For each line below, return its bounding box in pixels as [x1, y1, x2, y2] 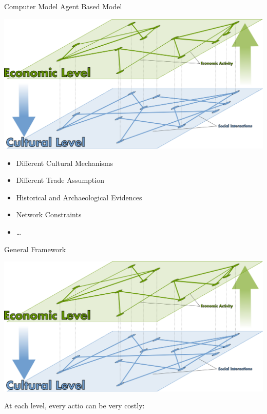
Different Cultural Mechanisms [16, 157, 113, 168]
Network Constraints [16, 209, 82, 220]
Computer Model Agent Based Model [4, 1, 122, 11]
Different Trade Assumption [16, 175, 104, 185]
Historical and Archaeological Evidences [16, 192, 142, 202]
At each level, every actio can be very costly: [4, 400, 145, 411]
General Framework [4, 243, 66, 254]
